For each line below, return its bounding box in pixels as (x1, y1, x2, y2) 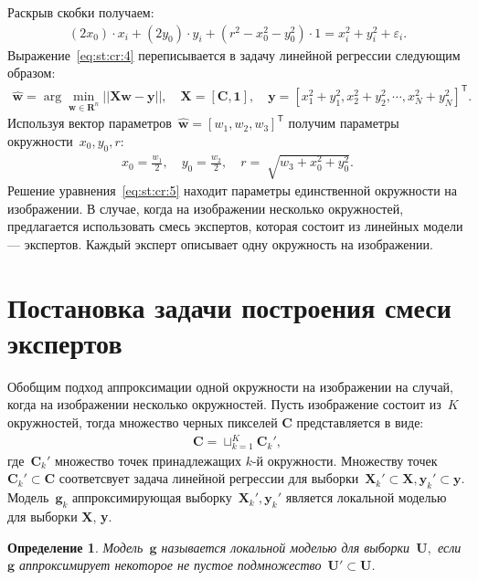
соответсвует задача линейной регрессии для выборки (58, 469, 359, 488)
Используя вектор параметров (7, 113, 172, 132)
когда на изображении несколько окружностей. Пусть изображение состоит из (7, 395, 441, 414)
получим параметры (288, 113, 399, 132)
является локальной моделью (285, 488, 447, 507)
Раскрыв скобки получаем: (7, 3, 154, 21)
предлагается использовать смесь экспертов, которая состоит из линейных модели (7, 216, 463, 236)
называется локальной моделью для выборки (161, 537, 410, 556)
